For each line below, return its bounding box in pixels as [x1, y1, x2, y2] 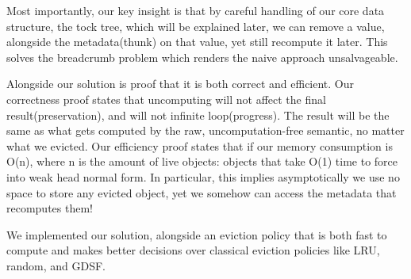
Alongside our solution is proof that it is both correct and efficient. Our [6, 75, 355, 92]
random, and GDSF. [6, 257, 106, 273]
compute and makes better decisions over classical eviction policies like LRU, [6, 242, 380, 258]
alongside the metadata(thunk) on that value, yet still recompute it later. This [6, 33, 388, 50]
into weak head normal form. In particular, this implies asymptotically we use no [6, 168, 400, 185]
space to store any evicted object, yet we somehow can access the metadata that [6, 184, 397, 201]
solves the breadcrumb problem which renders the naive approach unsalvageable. [6, 48, 398, 65]
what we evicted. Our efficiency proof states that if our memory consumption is [6, 137, 393, 154]
